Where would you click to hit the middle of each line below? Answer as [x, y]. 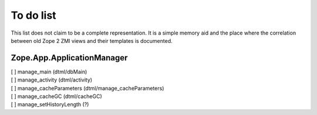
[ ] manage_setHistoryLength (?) [50, 104]
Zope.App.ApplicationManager [69, 58]
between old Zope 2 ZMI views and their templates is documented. [92, 40]
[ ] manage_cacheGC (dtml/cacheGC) [56, 96]
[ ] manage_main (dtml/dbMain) [49, 72]
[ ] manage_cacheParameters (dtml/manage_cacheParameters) [87, 88]
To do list [33, 15]
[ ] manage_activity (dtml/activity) [52, 80]
